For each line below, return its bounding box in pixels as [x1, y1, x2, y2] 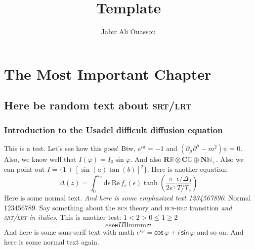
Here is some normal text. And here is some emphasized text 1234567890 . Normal [4, 193, 251, 203]
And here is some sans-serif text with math [4, 227, 134, 237]
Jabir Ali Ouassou [101, 26, 156, 37]
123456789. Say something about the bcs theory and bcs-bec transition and [4, 202, 232, 212]
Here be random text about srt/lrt [4, 98, 192, 113]
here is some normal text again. [4, 236, 99, 247]
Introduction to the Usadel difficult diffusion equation [4, 123, 223, 136]
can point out [4, 164, 45, 174]
